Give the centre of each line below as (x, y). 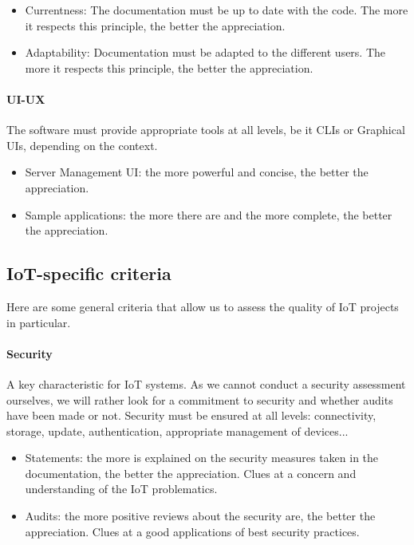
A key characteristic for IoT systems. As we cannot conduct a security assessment (206, 383)
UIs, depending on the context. (82, 145)
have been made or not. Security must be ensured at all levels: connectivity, (191, 415)
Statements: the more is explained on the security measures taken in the (202, 458)
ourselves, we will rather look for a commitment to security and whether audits (200, 399)
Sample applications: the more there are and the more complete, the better (209, 214)
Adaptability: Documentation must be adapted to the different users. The (205, 52)
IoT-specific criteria (89, 273)
